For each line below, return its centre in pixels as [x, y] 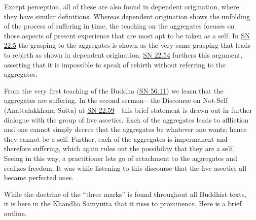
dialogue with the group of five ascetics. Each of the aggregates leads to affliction [126, 119]
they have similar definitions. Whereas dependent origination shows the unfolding [127, 16]
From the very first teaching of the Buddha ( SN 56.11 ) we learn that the [114, 90]
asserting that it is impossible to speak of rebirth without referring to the [115, 64]
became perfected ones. [39, 177]
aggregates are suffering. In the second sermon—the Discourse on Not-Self [116, 100]
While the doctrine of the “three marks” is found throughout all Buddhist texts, [125, 194]
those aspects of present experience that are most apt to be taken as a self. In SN [127, 35]
